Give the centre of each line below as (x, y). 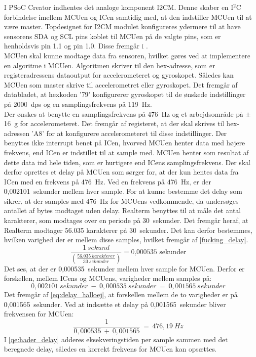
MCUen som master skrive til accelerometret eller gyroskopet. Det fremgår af (121, 84)
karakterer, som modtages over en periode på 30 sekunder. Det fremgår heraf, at (126, 220)
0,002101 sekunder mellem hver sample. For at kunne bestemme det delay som (123, 191)
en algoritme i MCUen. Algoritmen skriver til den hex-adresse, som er (110, 65)
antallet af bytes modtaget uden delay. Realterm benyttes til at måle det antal (123, 210)
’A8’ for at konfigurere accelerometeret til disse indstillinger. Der (129, 133)
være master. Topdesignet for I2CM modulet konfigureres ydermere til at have (122, 26)
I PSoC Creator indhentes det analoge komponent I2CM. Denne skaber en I (119, 7)
